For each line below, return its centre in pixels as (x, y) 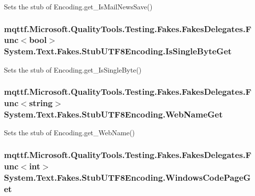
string (41, 103)
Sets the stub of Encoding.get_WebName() (69, 133)
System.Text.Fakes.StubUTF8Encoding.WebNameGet (113, 114)
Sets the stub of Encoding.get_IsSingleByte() (73, 69)
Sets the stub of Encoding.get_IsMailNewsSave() (78, 6)
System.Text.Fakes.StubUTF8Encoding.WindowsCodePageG (127, 177)
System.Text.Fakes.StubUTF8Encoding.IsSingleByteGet (118, 51)
